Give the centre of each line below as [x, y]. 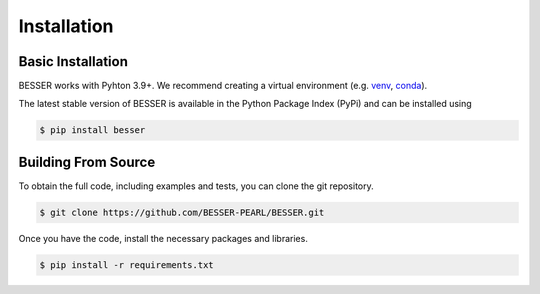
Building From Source [87, 161]
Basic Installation [73, 61]
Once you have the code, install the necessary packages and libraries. [163, 238]
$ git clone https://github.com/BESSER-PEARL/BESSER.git [182, 212]
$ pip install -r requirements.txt [126, 264]
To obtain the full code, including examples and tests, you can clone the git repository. [196, 186]
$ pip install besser [92, 130]
